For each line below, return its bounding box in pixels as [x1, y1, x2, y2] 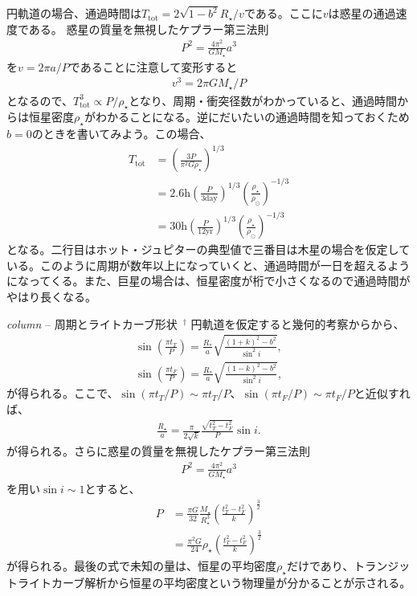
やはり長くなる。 [6, 288, 96, 305]
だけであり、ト [286, 557, 366, 574]
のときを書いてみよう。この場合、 [31, 125, 211, 142]
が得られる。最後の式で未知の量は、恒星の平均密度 [6, 557, 276, 574]
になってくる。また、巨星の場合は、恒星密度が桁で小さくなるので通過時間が [6, 272, 411, 289]
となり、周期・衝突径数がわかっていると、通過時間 [129, 92, 397, 108]
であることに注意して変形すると [68, 58, 238, 75]
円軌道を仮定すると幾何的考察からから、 [190, 315, 405, 332]
